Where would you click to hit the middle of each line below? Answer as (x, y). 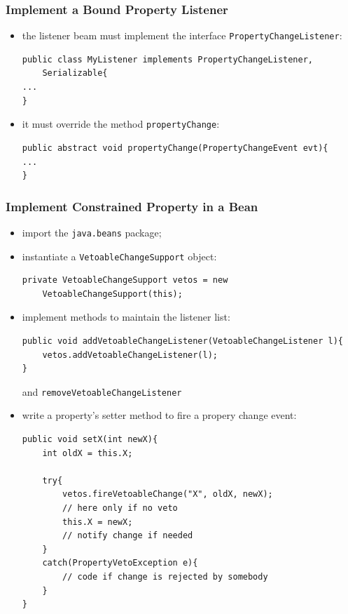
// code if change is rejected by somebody (165, 576)
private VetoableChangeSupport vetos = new (125, 280)
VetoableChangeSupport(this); (112, 294)
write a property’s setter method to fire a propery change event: (159, 415)
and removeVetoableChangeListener (102, 391)
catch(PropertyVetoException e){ (120, 563)
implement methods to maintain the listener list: (126, 317)
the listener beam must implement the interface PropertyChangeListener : (182, 35)
